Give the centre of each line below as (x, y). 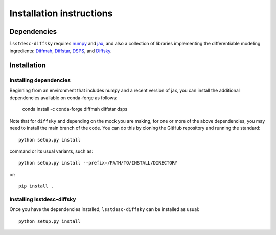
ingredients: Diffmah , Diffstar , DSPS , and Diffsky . (61, 51)
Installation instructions (61, 13)
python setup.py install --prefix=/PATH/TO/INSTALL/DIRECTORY (98, 163)
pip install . (36, 186)
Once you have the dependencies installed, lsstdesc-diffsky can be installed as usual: (104, 209)
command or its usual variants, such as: (51, 151)
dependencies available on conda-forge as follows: (63, 98)
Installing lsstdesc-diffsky (43, 199)
